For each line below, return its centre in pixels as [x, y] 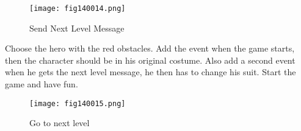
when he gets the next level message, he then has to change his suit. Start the [150, 72]
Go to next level [60, 123]
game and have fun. [42, 84]
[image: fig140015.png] [78, 103]
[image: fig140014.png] [78, 8]
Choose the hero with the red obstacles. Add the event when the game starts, [150, 48]
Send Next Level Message [77, 28]
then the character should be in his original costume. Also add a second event [150, 60]
